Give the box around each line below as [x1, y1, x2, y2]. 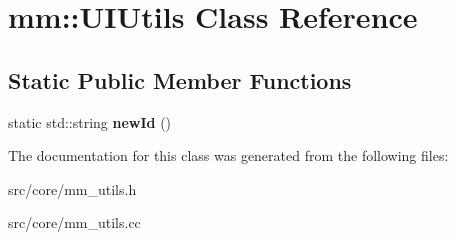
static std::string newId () [8, 111, 172, 132]
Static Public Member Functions [8, 64, 352, 95]
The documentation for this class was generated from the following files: [8, 145, 449, 166]
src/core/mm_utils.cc [8, 212, 141, 233]
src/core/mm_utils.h [8, 178, 137, 199]
